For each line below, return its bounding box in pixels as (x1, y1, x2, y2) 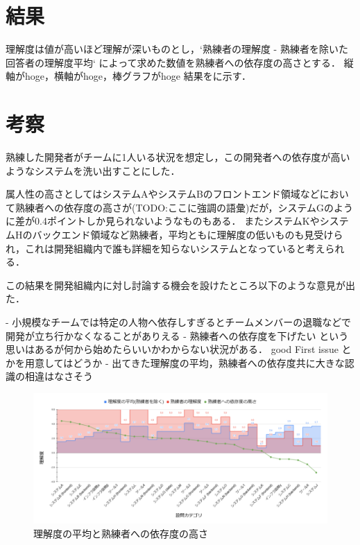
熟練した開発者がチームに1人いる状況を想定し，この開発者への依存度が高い (6, 150, 350, 164)
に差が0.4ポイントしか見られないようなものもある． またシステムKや (6, 214, 320, 228)
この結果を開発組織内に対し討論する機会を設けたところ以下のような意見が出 (6, 277, 355, 292)
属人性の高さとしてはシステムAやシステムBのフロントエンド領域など (6, 187, 320, 201)
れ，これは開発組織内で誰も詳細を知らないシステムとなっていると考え (6, 241, 325, 255)
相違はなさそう (24, 369, 93, 383)
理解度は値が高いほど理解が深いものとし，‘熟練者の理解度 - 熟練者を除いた (6, 42, 348, 56)
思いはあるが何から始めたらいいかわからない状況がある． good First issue (6, 342, 338, 356)
